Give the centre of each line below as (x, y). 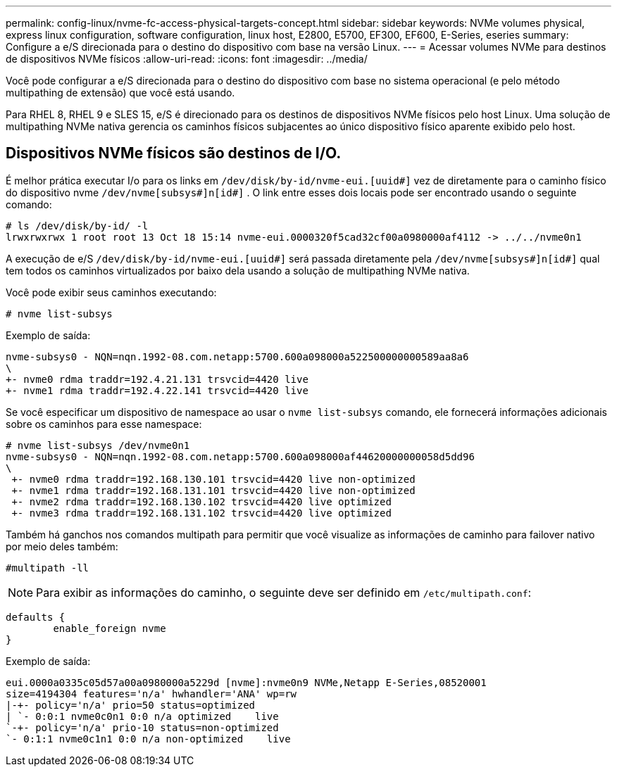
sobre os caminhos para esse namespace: (104, 424)
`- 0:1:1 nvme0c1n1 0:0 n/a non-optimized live (148, 739)
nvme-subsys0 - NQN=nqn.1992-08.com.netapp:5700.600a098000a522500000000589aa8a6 (237, 356)
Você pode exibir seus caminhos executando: (111, 292)
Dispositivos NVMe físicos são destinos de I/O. (174, 153)
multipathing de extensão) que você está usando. (120, 93)
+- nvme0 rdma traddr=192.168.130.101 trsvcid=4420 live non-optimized (213, 479)
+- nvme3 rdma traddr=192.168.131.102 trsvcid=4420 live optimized (201, 513)
